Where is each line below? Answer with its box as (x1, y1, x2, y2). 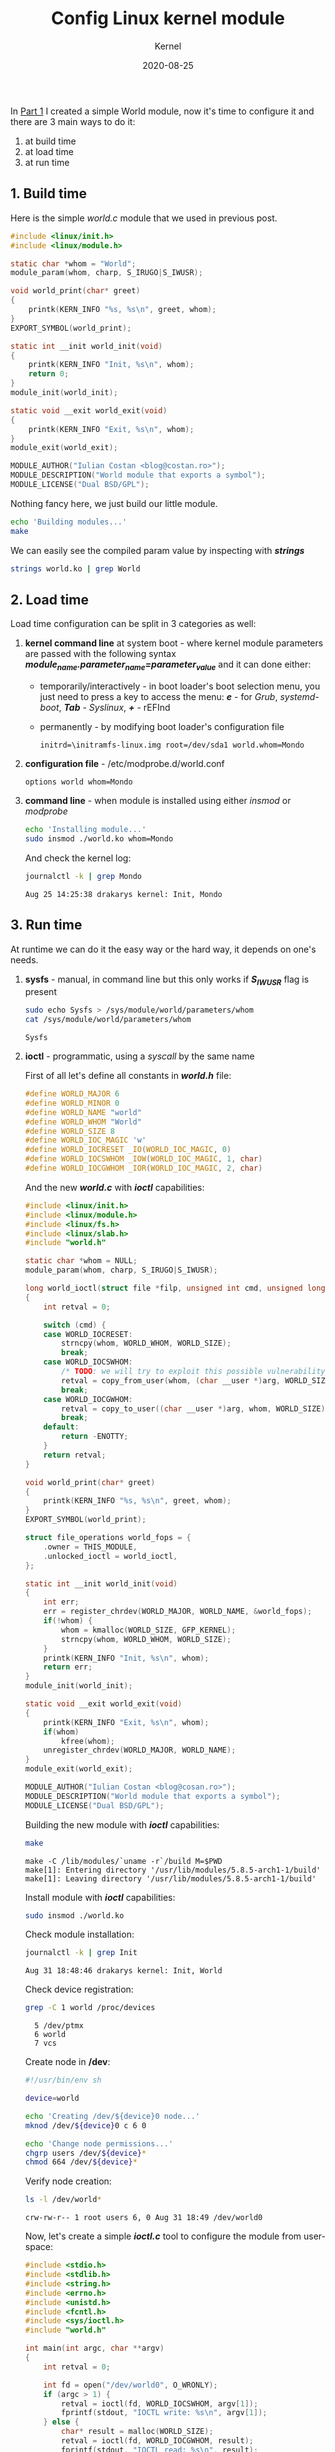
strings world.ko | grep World (10, 563, 141, 574)
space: (24, 2241, 53, 2253)
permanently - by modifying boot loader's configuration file (39, 721, 285, 733)
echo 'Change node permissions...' (24, 2138, 174, 2149)
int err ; (43, 1597, 80, 1607)
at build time (24, 135, 77, 147)
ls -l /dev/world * (24, 2195, 102, 2205)
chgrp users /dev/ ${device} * (24, 2148, 147, 2158)
